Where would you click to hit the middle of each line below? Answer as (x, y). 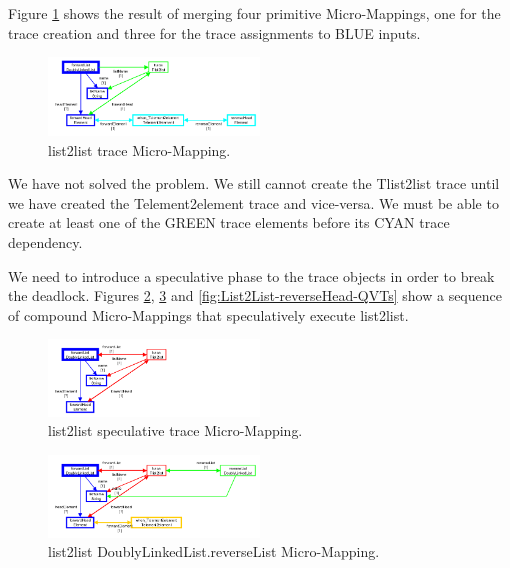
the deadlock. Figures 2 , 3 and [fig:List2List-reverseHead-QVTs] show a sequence (255, 295)
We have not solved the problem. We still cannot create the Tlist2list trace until (254, 183)
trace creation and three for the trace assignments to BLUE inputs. (214, 32)
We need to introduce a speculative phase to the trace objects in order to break (251, 275)
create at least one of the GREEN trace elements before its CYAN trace (229, 222)
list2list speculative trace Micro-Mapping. (175, 430)
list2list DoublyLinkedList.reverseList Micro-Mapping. (214, 551)
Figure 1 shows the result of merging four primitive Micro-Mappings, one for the (254, 13)
